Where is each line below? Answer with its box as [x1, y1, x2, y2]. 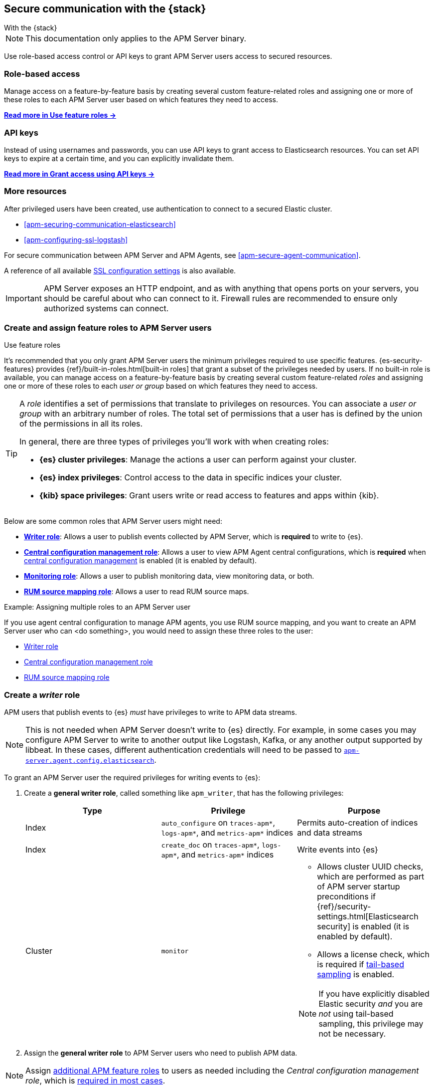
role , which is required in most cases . [25, 1076, 165, 1086]
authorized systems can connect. [43, 303, 169, 313]
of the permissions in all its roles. [19, 419, 143, 429]
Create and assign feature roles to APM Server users [4, 323, 212, 333]
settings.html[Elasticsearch [317, 911, 419, 922]
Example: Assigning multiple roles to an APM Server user [4, 603, 191, 612]
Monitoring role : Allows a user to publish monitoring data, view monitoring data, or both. [24, 572, 314, 581]
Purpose [347, 806, 381, 816]
